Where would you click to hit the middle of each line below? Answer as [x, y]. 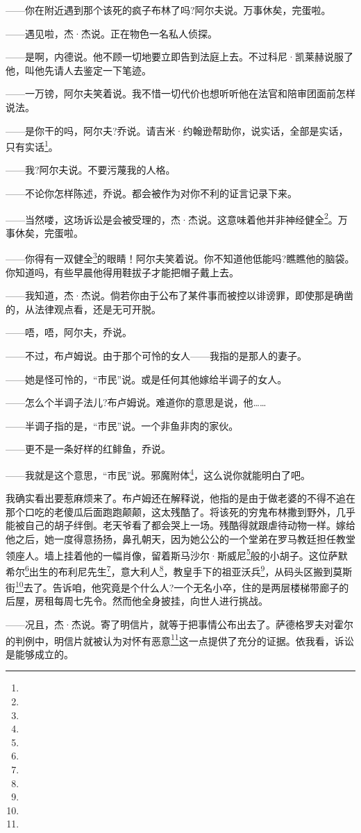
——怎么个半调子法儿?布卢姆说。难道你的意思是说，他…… [136, 402]
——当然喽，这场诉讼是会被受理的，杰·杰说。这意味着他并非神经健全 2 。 [172, 218]
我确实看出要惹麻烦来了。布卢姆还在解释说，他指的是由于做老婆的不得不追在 [180, 498]
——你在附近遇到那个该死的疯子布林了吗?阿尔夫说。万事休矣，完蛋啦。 [168, 10]
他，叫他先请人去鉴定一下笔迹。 [78, 70]
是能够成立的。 [40, 654]
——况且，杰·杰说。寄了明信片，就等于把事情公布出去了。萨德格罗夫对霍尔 [179, 624]
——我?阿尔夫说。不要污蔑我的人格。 [91, 170]
